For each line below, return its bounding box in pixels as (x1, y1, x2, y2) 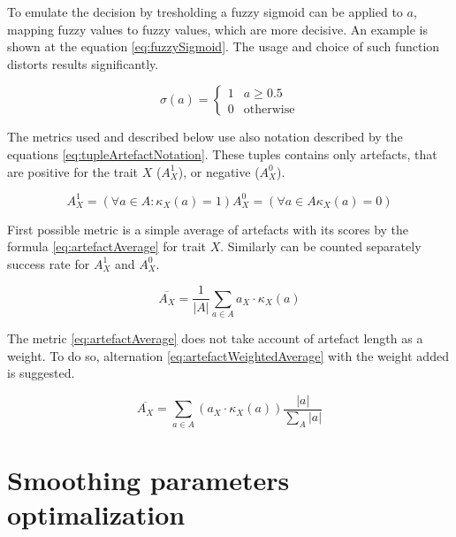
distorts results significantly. (7, 54, 159, 73)
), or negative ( (178, 162, 260, 180)
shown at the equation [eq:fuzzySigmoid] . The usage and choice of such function (7, 37, 440, 56)
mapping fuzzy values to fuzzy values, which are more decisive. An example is (7, 19, 428, 38)
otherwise (243, 103, 295, 116)
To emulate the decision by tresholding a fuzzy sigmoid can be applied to (7, 3, 403, 20)
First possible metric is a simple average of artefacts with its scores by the (7, 219, 409, 238)
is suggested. (7, 364, 75, 382)
